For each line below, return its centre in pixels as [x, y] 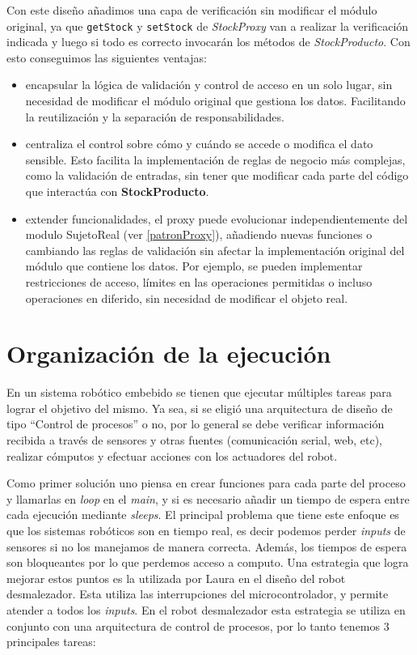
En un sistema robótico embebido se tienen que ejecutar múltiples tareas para [199, 392]
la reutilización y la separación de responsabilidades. [155, 116]
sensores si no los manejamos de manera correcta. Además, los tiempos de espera [207, 546]
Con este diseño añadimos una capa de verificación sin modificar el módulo [192, 10]
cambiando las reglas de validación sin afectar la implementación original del [215, 250]
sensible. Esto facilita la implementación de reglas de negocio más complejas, [215, 159]
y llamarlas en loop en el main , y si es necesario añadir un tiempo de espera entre [208, 498]
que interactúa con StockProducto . [117, 191]
